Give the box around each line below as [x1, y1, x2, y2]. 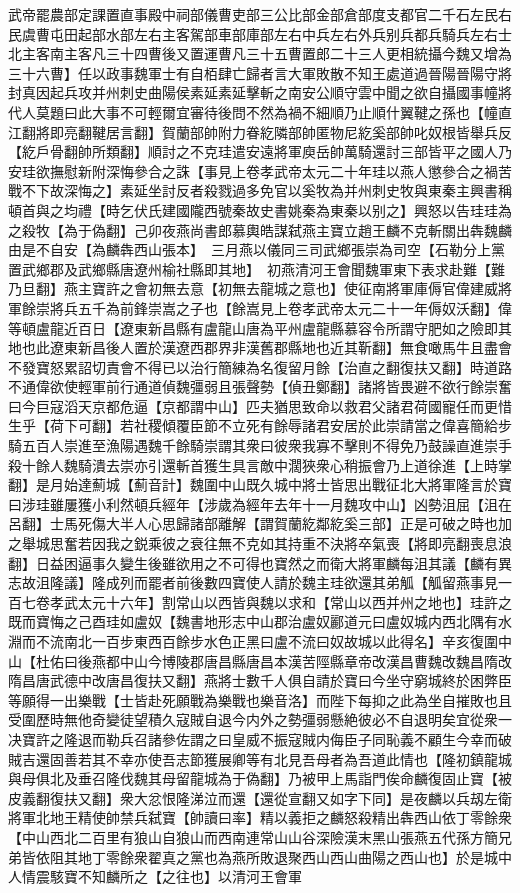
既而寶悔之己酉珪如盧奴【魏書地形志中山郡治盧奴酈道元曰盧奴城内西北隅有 [8, 611, 498, 632]
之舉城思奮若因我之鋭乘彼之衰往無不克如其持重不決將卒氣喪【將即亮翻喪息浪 [8, 533, 512, 554]
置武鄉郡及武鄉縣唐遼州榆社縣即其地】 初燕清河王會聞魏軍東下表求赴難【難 [8, 258, 505, 279]
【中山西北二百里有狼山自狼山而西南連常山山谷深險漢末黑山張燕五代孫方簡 [8, 826, 498, 847]
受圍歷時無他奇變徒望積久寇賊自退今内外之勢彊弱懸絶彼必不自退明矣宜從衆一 [8, 709, 512, 730]
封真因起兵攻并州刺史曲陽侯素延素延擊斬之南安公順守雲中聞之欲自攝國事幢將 [8, 82, 512, 103]
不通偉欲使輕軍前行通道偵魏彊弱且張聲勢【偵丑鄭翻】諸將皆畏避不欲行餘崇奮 [8, 376, 512, 397]
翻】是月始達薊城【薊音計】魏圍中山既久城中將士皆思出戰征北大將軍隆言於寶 [8, 474, 512, 495]
